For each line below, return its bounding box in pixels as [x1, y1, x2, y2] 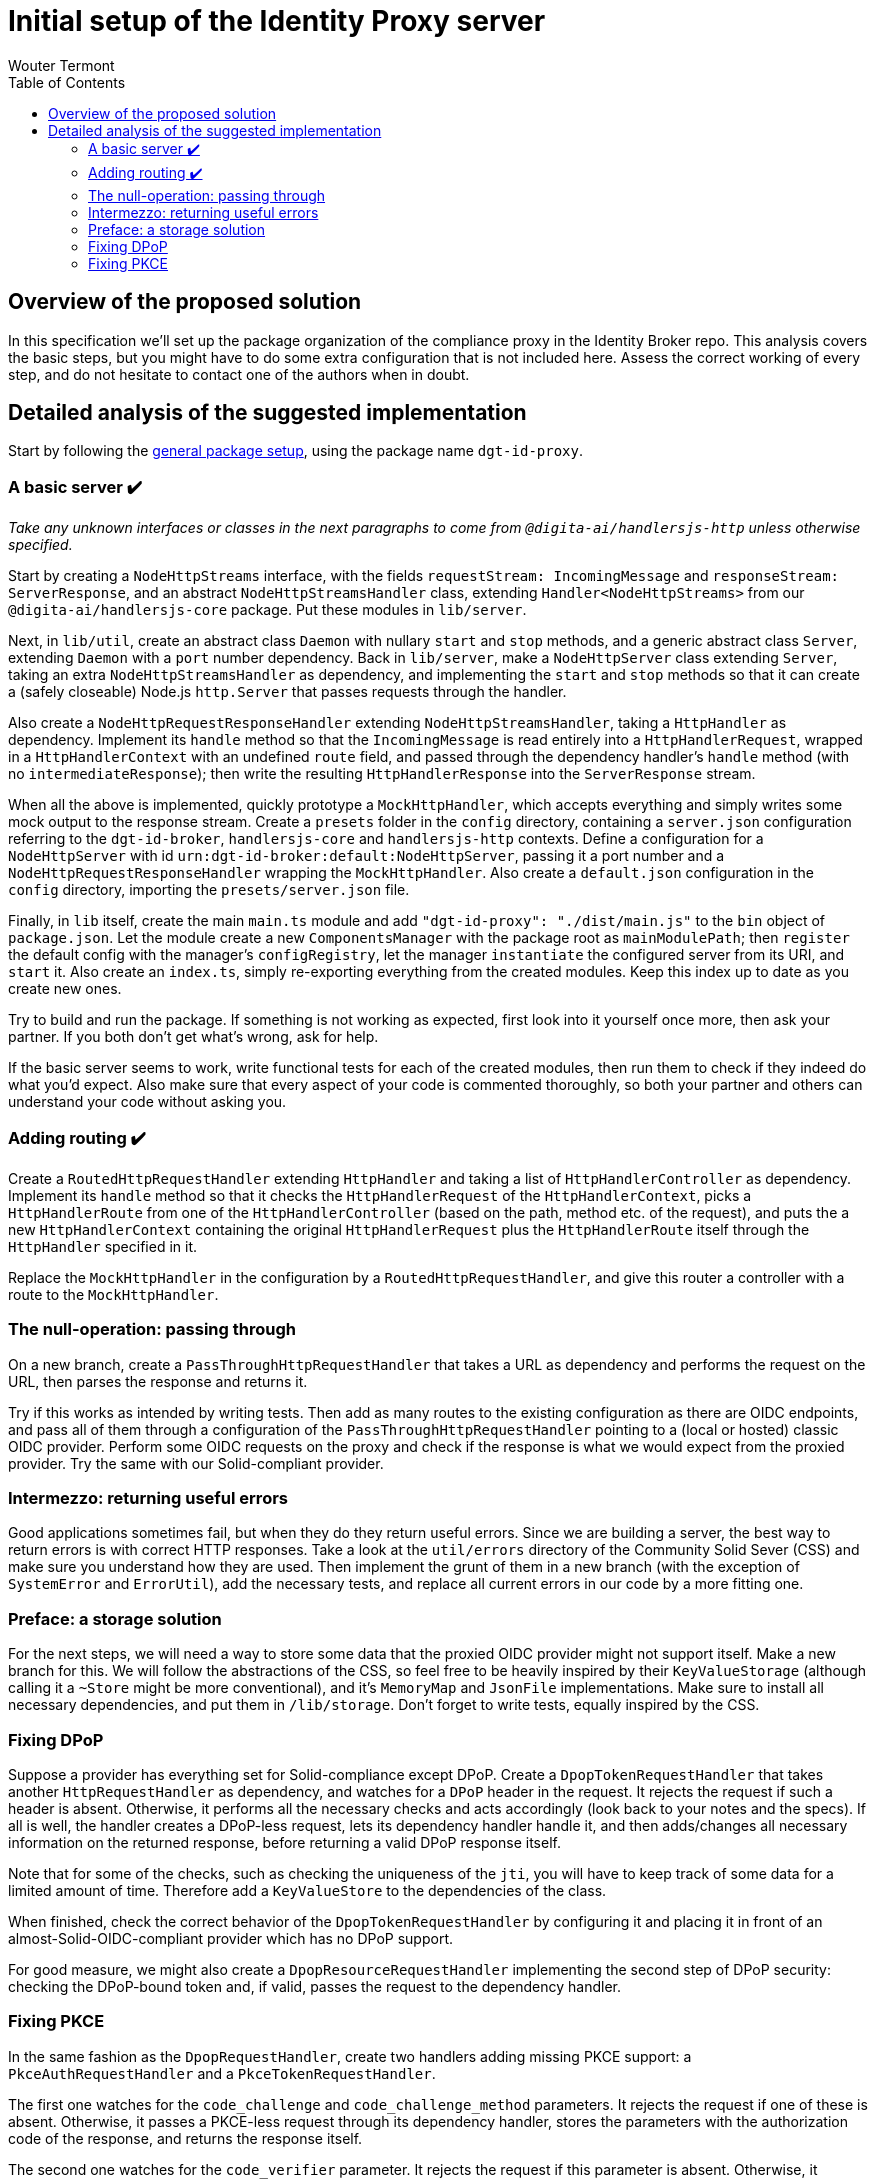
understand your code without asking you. [8, 1093, 287, 1111]
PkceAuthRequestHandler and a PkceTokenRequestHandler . [8, 2064, 436, 2082]
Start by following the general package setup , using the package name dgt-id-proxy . [8, 442, 584, 460]
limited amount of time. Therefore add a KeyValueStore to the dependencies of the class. [8, 1881, 607, 1899]
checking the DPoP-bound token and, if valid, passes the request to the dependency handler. [8, 1977, 622, 1995]
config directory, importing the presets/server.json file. [8, 881, 410, 899]
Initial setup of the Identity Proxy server [8, 4, 546, 38]
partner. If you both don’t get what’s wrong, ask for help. [8, 1028, 379, 1046]
